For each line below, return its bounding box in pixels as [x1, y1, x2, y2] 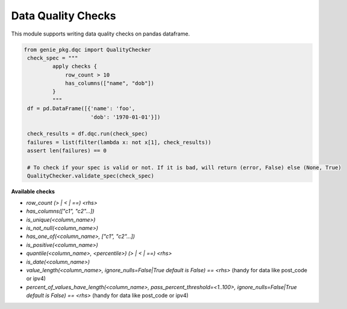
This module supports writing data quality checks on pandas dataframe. [11, 30, 190, 37]
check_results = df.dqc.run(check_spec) [27, 130, 148, 137]
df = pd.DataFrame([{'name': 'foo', [27, 105, 136, 112]
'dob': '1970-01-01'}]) [90, 113, 161, 120]
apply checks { [52, 63, 98, 70]
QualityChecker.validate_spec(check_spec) [27, 172, 155, 179]
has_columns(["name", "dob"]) [65, 80, 155, 87]
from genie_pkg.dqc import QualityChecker [23, 46, 151, 53]
